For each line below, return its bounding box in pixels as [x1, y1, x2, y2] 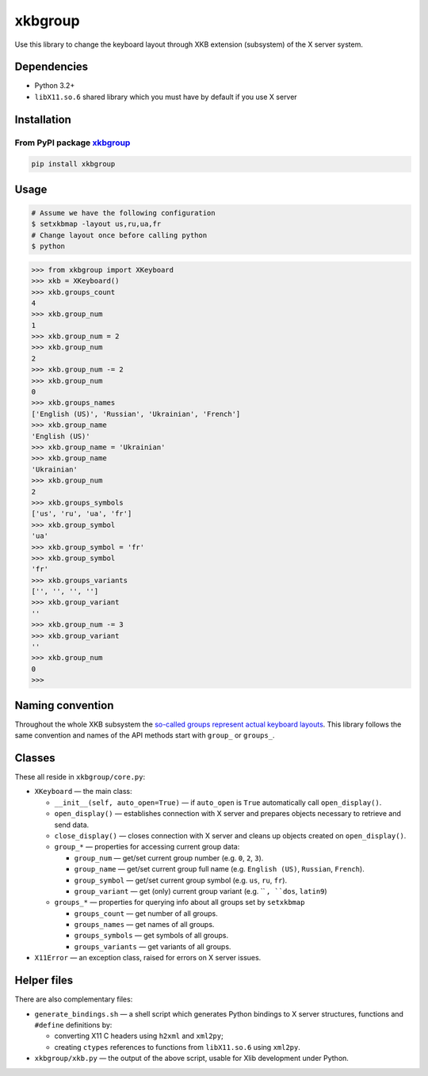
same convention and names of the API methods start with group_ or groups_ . [14, 731, 275, 740]
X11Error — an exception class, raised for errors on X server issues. [34, 953, 262, 963]
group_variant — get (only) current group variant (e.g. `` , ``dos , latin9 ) [74, 886, 328, 895]
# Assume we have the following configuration [31, 208, 216, 217]
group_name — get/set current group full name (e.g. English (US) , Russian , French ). [74, 864, 365, 874]
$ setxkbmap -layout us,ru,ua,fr [31, 219, 162, 229]
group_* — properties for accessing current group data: [54, 842, 240, 852]
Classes [14, 751, 55, 765]
